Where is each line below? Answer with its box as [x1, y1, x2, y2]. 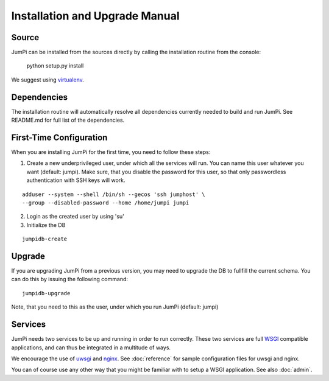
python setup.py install [26, 62, 84, 69]
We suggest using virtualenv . [11, 76, 85, 83]
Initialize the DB [26, 221, 66, 228]
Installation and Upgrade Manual [11, 9, 180, 23]
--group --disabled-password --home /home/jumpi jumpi [22, 200, 189, 206]
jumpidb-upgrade [22, 290, 71, 296]
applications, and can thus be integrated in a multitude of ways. [11, 344, 171, 351]
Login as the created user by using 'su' [26, 213, 125, 220]
